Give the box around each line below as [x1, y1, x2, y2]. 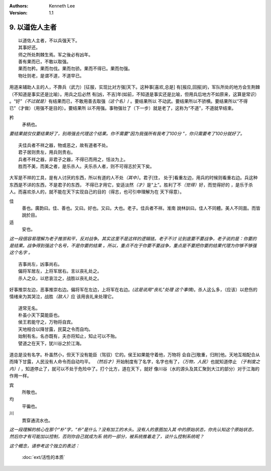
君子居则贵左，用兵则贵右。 [18, 149, 75, 155]
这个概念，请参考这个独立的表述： [9, 443, 80, 449]
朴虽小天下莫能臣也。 [18, 312, 62, 318]
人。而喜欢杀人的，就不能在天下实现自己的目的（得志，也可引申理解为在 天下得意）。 [9, 189, 184, 195]
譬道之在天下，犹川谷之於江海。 [18, 340, 84, 346]
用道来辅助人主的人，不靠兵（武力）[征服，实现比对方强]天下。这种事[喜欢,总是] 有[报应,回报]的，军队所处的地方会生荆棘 [9, 84, 260, 90]
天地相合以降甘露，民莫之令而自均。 [18, 326, 93, 332]
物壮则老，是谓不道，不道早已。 [18, 73, 84, 78]
